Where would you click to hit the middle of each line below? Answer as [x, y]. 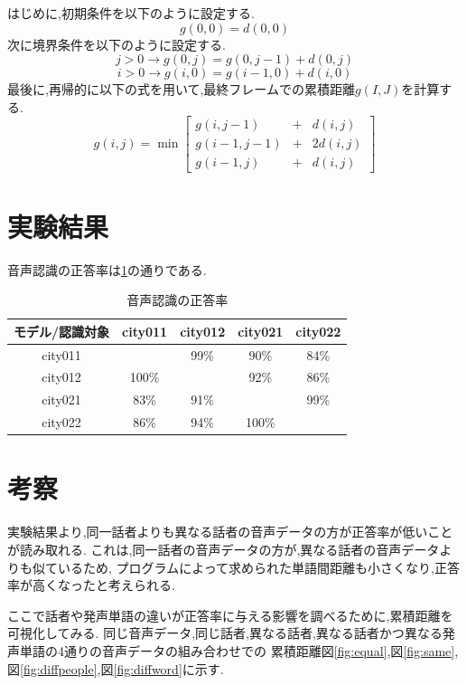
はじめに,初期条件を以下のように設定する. [131, 13]
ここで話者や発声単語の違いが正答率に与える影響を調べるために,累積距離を [230, 615]
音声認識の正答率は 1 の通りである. [107, 269]
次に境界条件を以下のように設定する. [117, 44]
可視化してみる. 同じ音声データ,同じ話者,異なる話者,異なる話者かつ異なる [225, 633]
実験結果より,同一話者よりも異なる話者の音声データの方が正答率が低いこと [230, 532]
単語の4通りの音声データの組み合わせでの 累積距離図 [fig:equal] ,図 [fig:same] [237, 650]
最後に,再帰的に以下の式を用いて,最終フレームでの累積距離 [181, 89]
